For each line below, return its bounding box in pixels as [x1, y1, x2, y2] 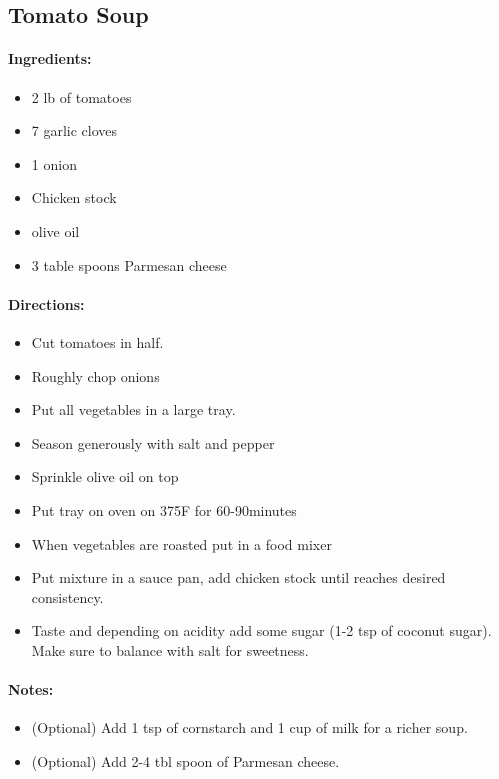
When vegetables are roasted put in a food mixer [31, 533, 332, 554]
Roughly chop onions [31, 365, 160, 386]
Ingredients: [8, 48, 92, 69]
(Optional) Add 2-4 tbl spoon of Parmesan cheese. [31, 750, 340, 771]
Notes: [8, 679, 54, 700]
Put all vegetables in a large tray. [31, 399, 236, 420]
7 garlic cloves [31, 120, 118, 141]
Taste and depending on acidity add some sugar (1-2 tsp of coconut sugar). [31, 620, 492, 641]
